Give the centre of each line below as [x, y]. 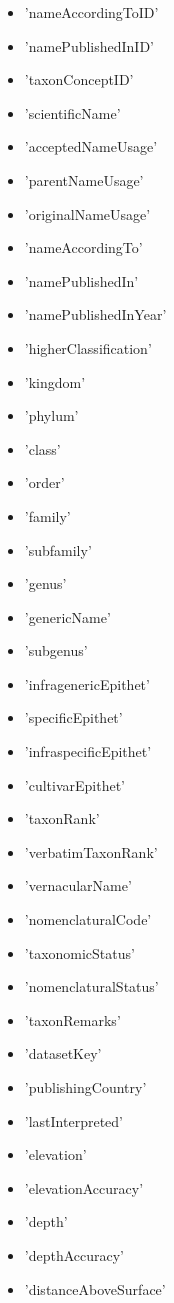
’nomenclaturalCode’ [88, 919]
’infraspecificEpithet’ [88, 751]
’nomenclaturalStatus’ [91, 986]
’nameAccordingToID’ [91, 12]
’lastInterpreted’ [73, 1120]
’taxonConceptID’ [79, 79]
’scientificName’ [72, 112]
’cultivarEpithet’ [75, 784]
